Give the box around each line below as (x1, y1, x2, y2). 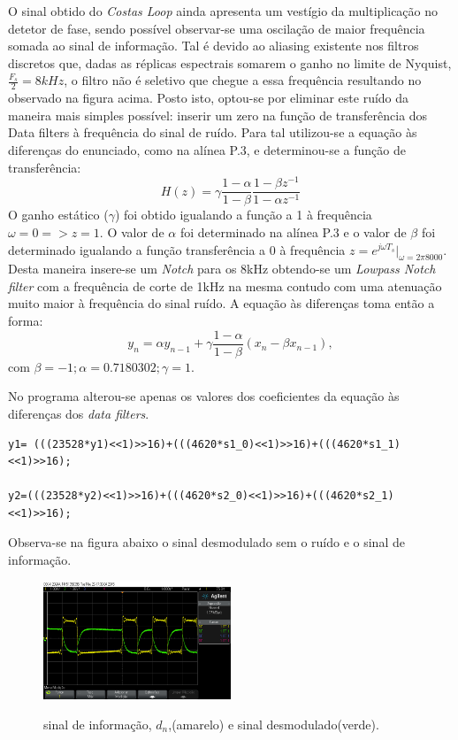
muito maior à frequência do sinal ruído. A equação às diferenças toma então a (8, 294, 435, 312)
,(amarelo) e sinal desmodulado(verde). (168, 714, 379, 733)
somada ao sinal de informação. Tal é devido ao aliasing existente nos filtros (8, 36, 419, 55)
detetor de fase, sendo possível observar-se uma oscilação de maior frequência (8, 19, 425, 37)
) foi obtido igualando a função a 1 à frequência (114, 205, 372, 224)
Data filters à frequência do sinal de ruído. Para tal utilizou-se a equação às (8, 123, 417, 142)
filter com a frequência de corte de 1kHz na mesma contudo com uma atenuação (8, 276, 442, 295)
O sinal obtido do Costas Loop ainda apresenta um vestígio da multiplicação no (8, 2, 439, 19)
